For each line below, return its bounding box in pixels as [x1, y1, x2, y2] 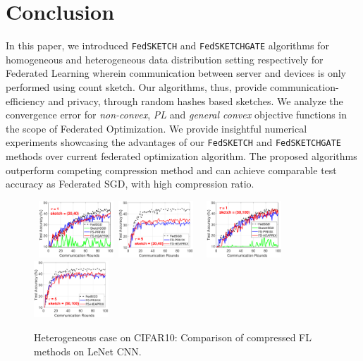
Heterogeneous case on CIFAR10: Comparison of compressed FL [34, 330, 312, 345]
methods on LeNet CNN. [34, 343, 142, 358]
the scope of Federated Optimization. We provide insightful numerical [6, 121, 307, 135]
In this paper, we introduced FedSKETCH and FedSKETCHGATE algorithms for [6, 38, 329, 53]
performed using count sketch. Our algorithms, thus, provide [6, 79, 267, 94]
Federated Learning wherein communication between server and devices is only [6, 66, 347, 80]
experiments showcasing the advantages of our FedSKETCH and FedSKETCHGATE [6, 135, 342, 149]
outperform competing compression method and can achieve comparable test [6, 162, 337, 177]
